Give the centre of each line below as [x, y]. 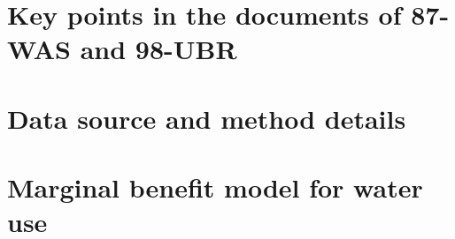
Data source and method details [207, 118]
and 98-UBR [158, 49]
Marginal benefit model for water [215, 187]
